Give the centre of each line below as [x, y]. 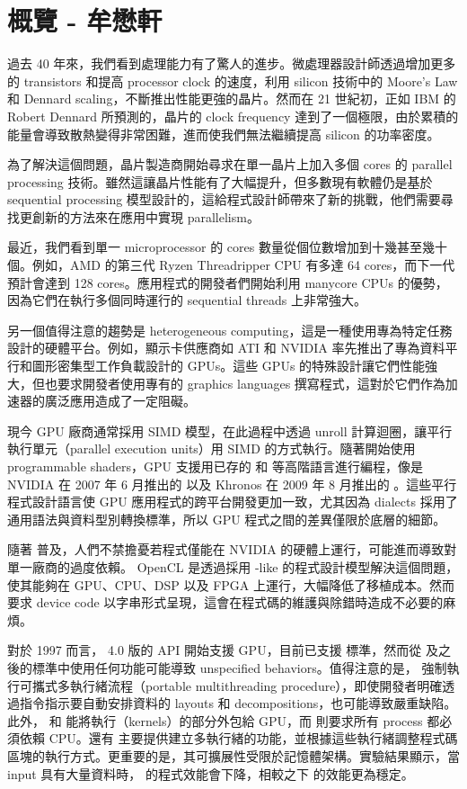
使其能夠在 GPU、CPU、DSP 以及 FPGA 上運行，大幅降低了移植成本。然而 [231, 584]
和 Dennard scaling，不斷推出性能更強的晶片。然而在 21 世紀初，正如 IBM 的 [232, 99]
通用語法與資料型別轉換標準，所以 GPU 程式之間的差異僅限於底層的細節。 [227, 519]
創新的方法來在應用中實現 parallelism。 [145, 216]
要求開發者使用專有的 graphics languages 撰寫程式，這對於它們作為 [251, 383]
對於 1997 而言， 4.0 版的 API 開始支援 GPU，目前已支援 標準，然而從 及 [223, 650]
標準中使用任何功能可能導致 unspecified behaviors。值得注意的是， [225, 667]
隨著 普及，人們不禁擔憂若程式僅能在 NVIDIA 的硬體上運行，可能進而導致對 [232, 549]
